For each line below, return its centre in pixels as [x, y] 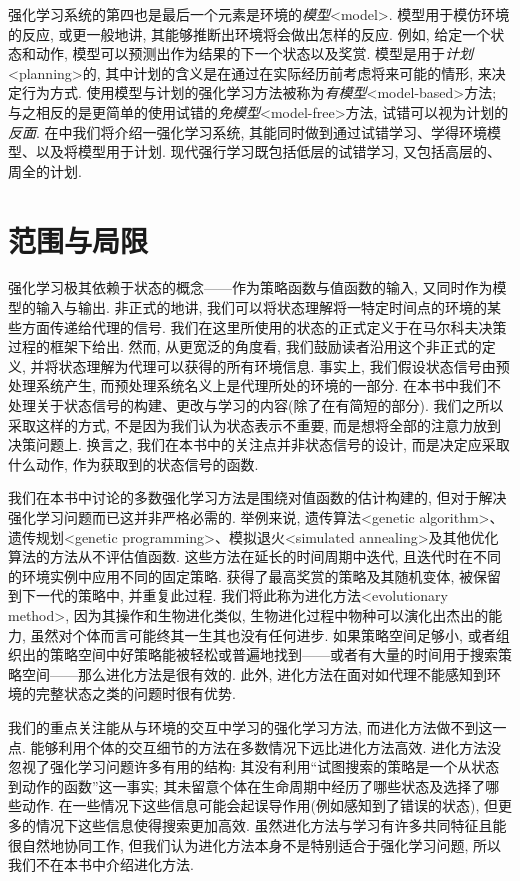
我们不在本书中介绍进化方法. [101, 864]
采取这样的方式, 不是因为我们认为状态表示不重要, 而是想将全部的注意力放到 [255, 424]
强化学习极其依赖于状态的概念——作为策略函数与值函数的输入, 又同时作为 [250, 287]
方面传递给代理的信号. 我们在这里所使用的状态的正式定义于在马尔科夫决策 [264, 326]
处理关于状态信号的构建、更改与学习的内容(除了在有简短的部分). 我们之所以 [256, 405]
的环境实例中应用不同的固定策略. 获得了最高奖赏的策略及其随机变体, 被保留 [255, 575]
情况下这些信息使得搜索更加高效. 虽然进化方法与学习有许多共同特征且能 [271, 824]
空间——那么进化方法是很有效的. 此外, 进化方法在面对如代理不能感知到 [254, 673]
